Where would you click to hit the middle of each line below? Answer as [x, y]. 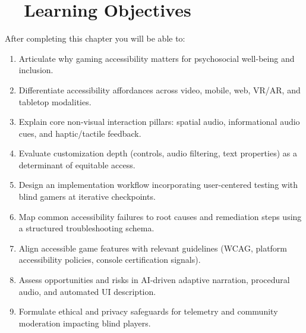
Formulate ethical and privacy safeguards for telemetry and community [148, 311]
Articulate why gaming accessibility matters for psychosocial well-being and [157, 58]
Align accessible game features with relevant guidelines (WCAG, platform [153, 248]
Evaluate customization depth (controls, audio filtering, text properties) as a [158, 153]
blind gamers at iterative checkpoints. [87, 197]
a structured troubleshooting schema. [86, 228]
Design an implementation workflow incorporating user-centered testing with [158, 185]
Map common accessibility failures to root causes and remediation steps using [160, 216]
